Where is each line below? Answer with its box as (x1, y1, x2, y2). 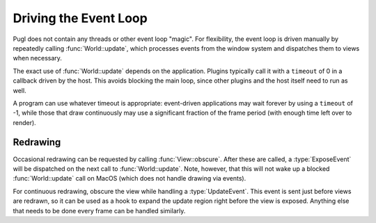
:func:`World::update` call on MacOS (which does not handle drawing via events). (13, 174, 246, 183)
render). (13, 118, 36, 126)
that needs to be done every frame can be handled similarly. (13, 206, 186, 215)
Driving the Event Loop (13, 10, 148, 26)
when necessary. (13, 54, 63, 63)
